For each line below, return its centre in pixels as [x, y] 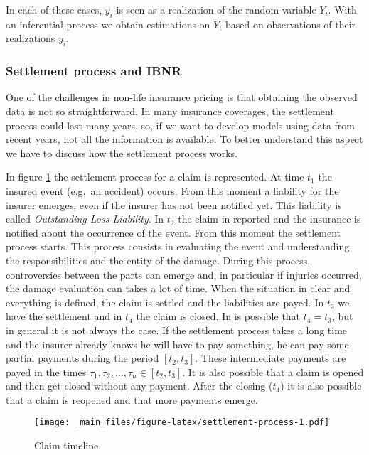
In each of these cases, [54, 9]
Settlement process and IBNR [94, 71]
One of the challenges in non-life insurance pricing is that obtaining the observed [182, 97]
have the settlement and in [64, 316]
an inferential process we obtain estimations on [108, 24]
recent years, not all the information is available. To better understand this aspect [184, 139]
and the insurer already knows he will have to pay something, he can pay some [177, 344]
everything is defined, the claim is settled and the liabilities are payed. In [165, 302]
